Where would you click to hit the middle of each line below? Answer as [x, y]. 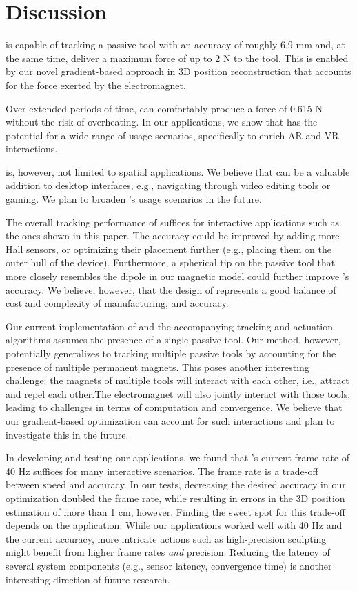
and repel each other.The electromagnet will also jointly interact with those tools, [178, 393]
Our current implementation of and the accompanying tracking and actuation [170, 326]
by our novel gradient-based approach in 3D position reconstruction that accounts [178, 71]
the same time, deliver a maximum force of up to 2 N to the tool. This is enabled [177, 58]
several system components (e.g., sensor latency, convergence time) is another [169, 565]
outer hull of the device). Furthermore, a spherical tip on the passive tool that [171, 262]
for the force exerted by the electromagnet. [96, 84]
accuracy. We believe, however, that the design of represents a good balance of [171, 289]
